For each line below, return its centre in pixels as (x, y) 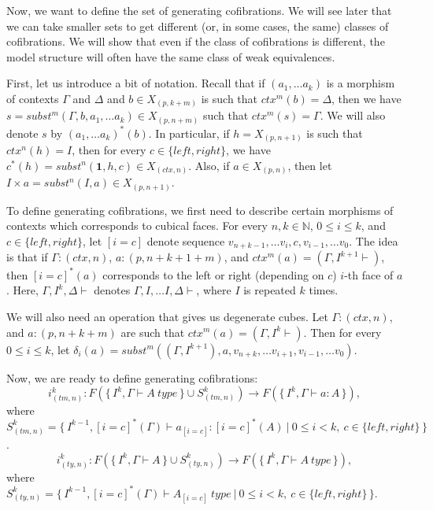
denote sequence (186, 240)
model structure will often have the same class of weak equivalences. (171, 56)
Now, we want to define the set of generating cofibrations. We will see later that (199, 10)
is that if (27, 257)
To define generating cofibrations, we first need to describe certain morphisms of (200, 210)
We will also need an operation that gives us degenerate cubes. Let (167, 316)
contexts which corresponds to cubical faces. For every (137, 225)
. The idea (374, 240)
